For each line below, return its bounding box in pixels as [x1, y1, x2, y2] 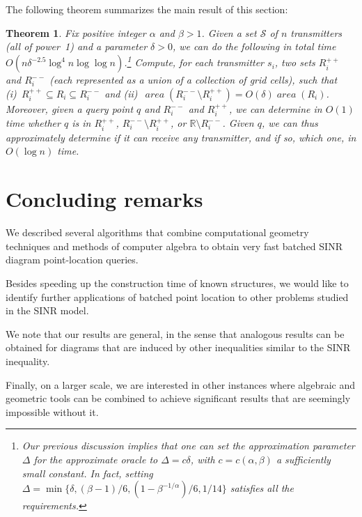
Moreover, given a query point [6, 102, 134, 116]
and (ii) [104, 86, 138, 101]
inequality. [6, 353, 50, 368]
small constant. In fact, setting [22, 465, 153, 480]
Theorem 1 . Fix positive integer [6, 25, 146, 40]
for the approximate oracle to [33, 452, 158, 466]
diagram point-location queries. [6, 252, 139, 267]
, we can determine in [228, 102, 322, 116]
